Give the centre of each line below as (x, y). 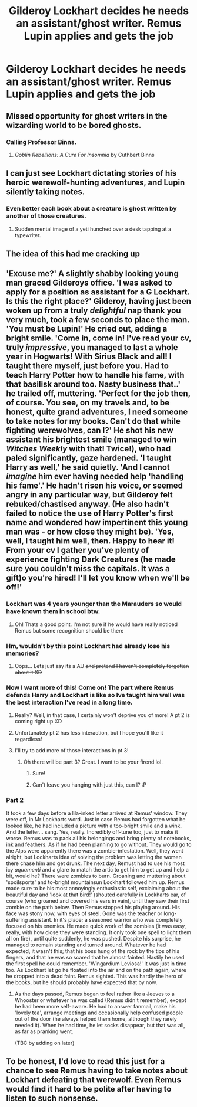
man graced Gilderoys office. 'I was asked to (89, 283)
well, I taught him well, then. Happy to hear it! (91, 541)
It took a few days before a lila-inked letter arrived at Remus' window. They (97, 813)
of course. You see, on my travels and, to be (88, 403)
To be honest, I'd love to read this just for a (86, 1061)
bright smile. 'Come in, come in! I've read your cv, (99, 338)
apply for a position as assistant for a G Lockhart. (98, 292)
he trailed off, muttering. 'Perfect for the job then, (98, 394)
